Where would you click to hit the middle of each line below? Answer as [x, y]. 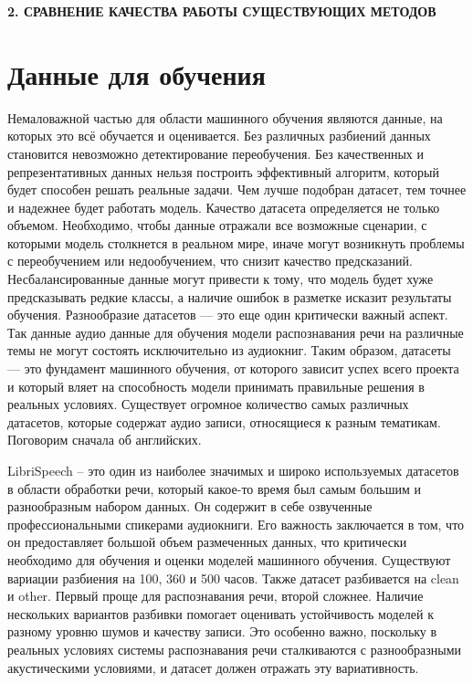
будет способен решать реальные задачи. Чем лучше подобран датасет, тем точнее [237, 189]
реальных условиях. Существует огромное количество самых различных [208, 404]
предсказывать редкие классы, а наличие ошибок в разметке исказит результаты [230, 296]
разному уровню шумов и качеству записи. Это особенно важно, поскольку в [222, 631]
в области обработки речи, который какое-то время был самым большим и [214, 488]
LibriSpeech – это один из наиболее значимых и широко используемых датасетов [233, 470]
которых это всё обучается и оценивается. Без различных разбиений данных [219, 136]
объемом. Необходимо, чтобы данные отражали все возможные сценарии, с [217, 225]
